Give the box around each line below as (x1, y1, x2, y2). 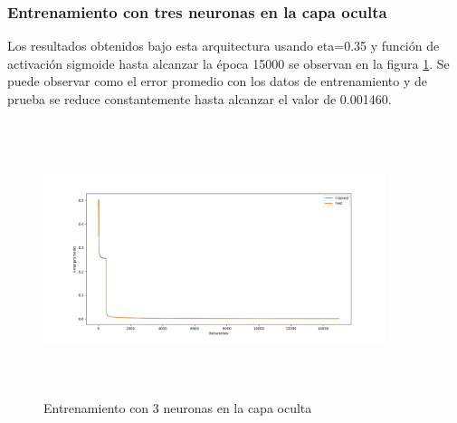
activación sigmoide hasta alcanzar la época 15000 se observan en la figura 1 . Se (7, 53, 450, 72)
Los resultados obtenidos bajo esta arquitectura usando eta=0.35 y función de (7, 36, 440, 55)
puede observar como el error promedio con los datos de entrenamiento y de (7, 72, 428, 91)
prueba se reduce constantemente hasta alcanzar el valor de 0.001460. (7, 90, 392, 108)
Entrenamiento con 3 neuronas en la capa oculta (43, 398, 312, 417)
